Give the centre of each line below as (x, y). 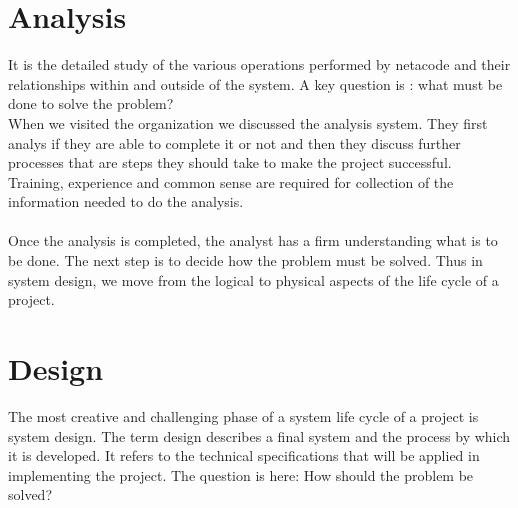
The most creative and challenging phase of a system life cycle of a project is (243, 415)
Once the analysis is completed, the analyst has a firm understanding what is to (253, 240)
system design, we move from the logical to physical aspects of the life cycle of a (253, 279)
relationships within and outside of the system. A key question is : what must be (255, 83)
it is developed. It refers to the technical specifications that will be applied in (244, 455)
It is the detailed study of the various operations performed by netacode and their (259, 64)
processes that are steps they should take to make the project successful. (230, 162)
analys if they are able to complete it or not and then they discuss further (234, 142)
